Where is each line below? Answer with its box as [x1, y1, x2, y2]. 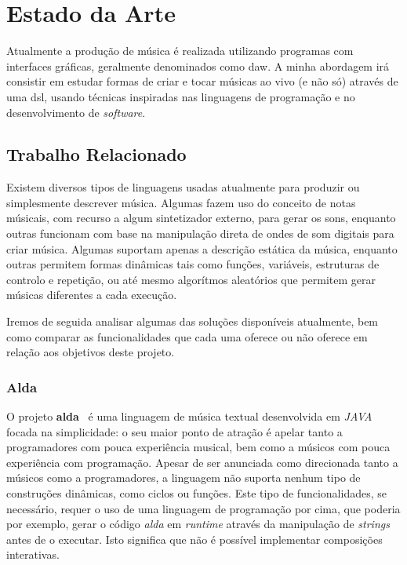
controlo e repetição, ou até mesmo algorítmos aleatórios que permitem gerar [6, 271, 376, 287]
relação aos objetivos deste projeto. [6, 344, 175, 360]
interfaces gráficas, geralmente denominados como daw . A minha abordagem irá [6, 57, 390, 74]
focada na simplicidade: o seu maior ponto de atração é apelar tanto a [6, 423, 343, 439]
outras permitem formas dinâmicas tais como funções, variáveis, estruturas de [6, 256, 380, 272]
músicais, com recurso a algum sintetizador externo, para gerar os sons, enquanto [6, 210, 396, 226]
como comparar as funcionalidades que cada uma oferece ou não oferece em [6, 328, 368, 344]
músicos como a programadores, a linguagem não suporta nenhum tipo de [6, 469, 361, 486]
